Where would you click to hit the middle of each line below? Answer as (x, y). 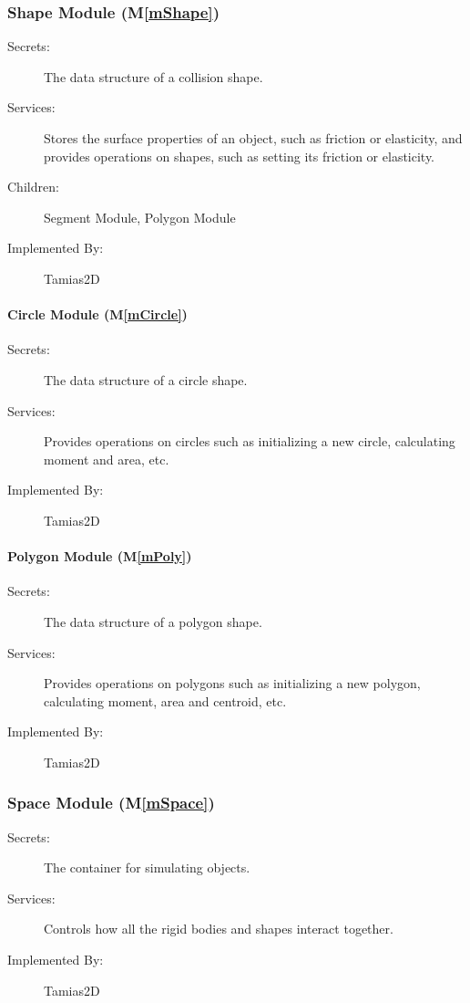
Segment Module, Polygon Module (140, 217)
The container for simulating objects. (147, 867)
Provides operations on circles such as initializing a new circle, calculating (250, 441)
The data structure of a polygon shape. (153, 621)
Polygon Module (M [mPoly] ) (100, 556)
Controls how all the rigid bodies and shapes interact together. (219, 929)
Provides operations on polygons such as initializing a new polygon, (232, 683)
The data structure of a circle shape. (146, 379)
